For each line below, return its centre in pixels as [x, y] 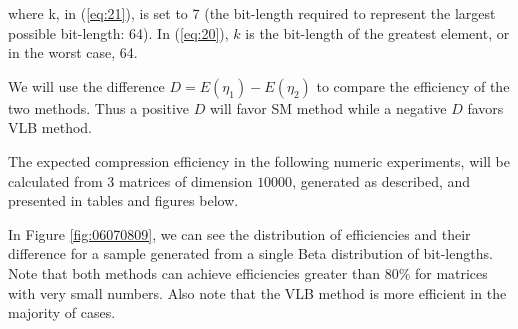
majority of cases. [62, 312]
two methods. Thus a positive [99, 107]
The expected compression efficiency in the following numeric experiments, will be [259, 160]
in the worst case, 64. [73, 52]
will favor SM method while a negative [328, 107]
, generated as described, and [381, 180]
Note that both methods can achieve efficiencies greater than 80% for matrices [248, 272]
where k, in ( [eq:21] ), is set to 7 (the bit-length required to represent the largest [252, 13]
